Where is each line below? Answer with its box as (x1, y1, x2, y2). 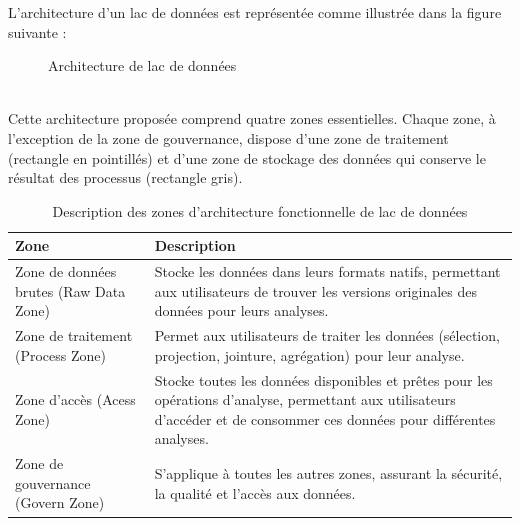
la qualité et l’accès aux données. (154, 482, 356, 503)
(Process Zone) (15, 344, 106, 365)
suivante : (8, 21, 67, 42)
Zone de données (15, 261, 117, 282)
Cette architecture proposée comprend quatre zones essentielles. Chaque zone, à (8, 108, 496, 129)
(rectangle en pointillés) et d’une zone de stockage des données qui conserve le (8, 147, 486, 168)
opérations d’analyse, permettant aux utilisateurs (154, 389, 456, 410)
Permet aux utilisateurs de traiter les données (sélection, (154, 325, 500, 346)
